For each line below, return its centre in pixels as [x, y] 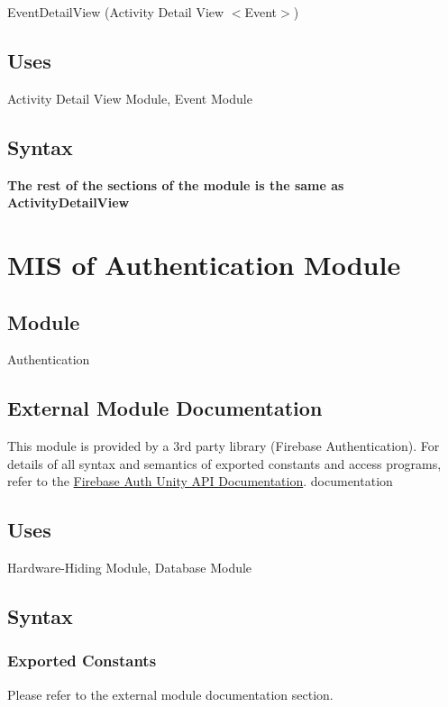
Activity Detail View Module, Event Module [130, 98]
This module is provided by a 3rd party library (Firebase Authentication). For [224, 446]
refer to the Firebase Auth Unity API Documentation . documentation [200, 481]
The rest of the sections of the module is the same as [176, 184]
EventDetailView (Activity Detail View [116, 12]
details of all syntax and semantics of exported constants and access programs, [224, 463]
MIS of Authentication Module [204, 264]
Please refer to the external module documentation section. [170, 694]
